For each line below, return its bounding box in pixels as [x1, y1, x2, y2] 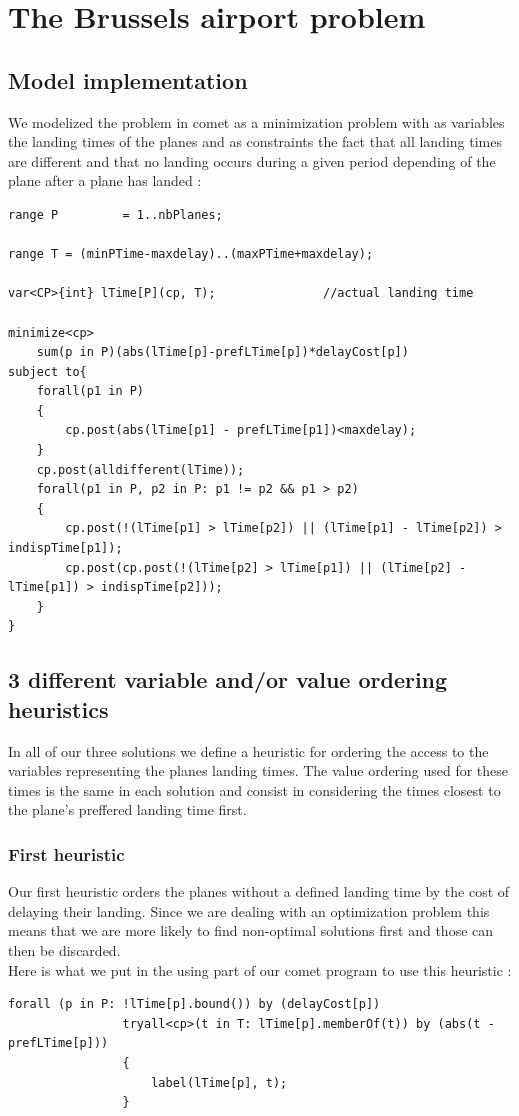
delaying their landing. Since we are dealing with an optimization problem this [8, 900, 490, 921]
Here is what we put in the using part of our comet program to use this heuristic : [8, 959, 512, 980]
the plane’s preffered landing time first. [8, 799, 247, 820]
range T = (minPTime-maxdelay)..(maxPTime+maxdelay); [8, 247, 374, 262]
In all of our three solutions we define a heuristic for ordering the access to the [8, 740, 489, 761]
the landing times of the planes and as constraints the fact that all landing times [8, 131, 503, 152]
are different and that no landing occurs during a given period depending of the [8, 150, 496, 171]
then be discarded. [8, 939, 121, 960]
